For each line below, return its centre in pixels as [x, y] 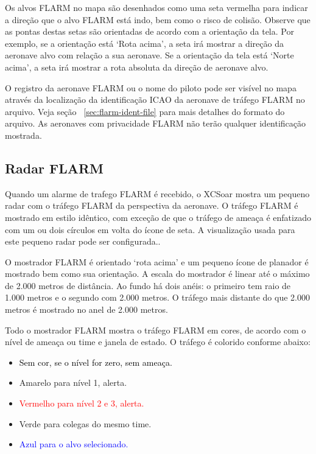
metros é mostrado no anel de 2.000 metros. [86, 309]
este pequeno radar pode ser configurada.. [83, 241]
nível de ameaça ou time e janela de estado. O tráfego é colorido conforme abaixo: [158, 342]
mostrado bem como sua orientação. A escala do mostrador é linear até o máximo [157, 274]
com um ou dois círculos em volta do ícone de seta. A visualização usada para [150, 229]
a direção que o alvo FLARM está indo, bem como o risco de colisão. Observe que [158, 19]
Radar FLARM [54, 168]
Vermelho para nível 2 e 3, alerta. [82, 403]
